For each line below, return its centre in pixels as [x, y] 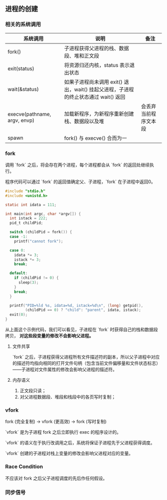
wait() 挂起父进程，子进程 [104, 89]
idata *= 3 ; [26, 255]
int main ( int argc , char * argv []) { [43, 214]
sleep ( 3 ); [28, 283]
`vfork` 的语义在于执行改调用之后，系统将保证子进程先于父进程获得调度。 [80, 443]
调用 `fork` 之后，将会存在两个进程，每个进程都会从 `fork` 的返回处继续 [78, 165]
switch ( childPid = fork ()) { [41, 232]
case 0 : [18, 250]
